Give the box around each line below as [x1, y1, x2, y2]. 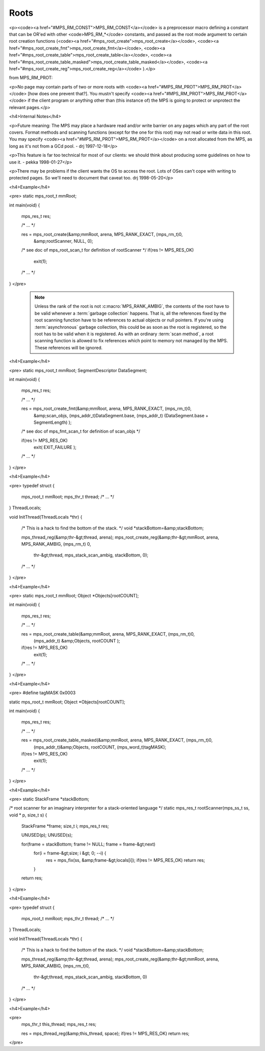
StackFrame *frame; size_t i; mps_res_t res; [21, 823, 109, 829]
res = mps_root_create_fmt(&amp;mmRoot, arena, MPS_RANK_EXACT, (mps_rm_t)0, [21, 406, 192, 411]
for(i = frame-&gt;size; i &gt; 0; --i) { [33, 850, 106, 856]
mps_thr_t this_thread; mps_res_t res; [21, 1022, 97, 1027]
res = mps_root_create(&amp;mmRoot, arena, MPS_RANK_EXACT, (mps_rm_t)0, [21, 231, 183, 237]
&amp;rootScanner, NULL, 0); [33, 238, 93, 244]
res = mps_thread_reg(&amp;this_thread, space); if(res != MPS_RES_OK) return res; [21, 1030, 190, 1036]
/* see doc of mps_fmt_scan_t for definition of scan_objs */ [21, 428, 140, 435]
